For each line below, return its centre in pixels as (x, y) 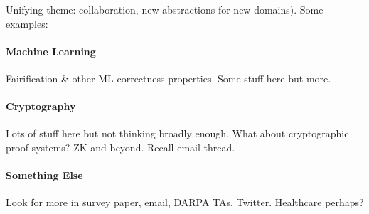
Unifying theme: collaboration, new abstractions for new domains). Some (165, 9)
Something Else (44, 175)
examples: (27, 23)
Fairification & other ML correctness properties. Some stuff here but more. (169, 78)
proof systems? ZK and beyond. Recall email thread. (121, 147)
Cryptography (41, 106)
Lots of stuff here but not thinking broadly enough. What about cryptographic (177, 133)
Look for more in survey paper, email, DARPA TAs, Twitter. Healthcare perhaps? (185, 202)
